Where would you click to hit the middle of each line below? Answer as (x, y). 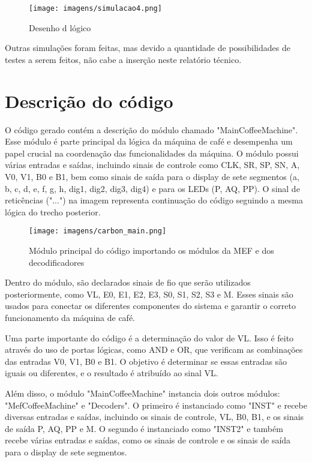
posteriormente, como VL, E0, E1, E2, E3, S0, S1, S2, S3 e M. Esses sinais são (149, 294)
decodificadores (57, 262)
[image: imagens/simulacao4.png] (95, 8)
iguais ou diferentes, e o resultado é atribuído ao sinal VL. (112, 373)
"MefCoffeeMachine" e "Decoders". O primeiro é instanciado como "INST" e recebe (156, 405)
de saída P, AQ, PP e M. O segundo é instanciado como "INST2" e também (144, 428)
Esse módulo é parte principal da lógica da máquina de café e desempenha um (149, 141)
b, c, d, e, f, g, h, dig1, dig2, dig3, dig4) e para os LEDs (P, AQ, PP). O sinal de (152, 188)
